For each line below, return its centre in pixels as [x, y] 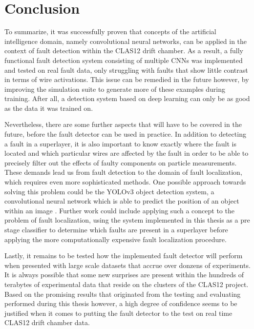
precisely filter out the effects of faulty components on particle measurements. [121, 162]
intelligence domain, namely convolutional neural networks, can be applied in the [126, 41]
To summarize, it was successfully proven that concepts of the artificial [110, 31]
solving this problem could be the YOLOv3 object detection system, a [109, 191]
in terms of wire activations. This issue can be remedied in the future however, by [127, 79]
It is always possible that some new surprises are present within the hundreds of [124, 275]
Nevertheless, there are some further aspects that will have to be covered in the [123, 124]
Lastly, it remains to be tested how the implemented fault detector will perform [124, 256]
